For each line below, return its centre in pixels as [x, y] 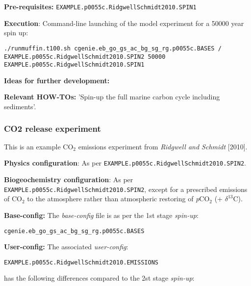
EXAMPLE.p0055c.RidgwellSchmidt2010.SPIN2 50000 [85, 57]
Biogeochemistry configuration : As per [69, 179]
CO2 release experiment [52, 128]
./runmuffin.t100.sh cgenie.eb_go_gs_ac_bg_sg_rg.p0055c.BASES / [113, 48]
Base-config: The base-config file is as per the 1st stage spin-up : [101, 215]
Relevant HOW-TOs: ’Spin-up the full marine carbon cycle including [112, 97]
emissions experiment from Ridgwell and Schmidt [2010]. [163, 146]
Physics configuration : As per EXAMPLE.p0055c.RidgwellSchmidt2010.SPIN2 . [125, 163]
